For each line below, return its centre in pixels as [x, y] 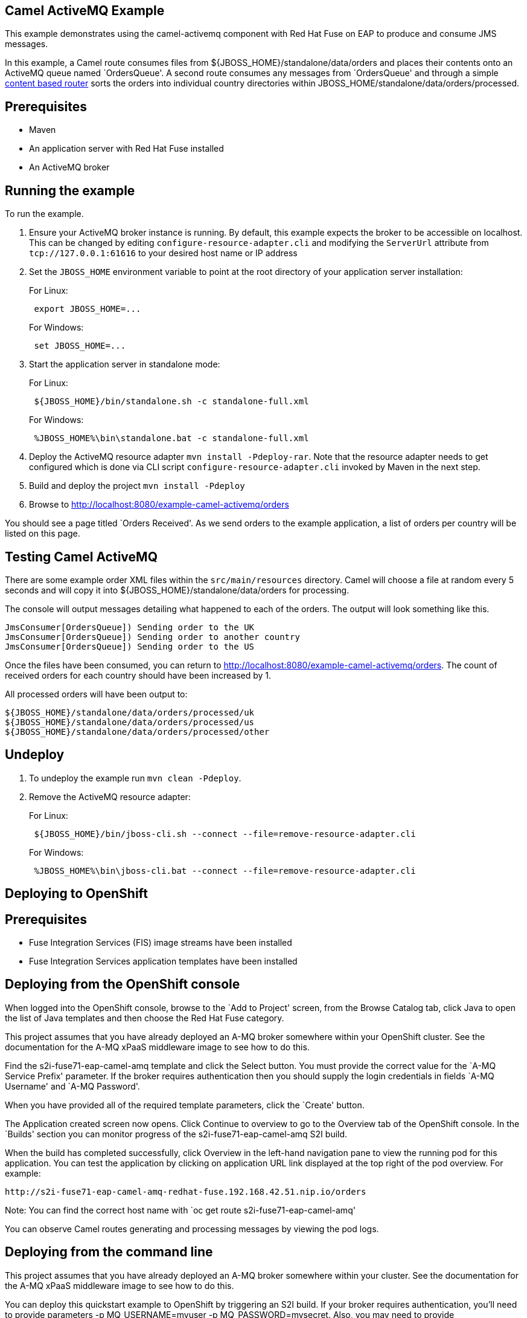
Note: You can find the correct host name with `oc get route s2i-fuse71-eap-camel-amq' [180, 1210]
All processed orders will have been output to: [96, 694]
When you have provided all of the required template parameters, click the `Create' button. [185, 1105]
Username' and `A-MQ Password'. [72, 1086]
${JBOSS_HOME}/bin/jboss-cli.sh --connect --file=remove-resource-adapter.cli [225, 834]
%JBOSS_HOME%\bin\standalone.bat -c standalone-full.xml [171, 438]
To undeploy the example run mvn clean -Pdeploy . [135, 778]
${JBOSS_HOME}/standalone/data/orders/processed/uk [130, 712]
